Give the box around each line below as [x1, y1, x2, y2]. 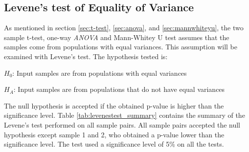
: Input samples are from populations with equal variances [12, 67, 187, 78]
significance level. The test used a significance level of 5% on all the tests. [4, 139, 224, 149]
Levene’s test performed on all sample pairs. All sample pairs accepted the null [4, 119, 240, 130]
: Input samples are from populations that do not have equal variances [13, 84, 225, 94]
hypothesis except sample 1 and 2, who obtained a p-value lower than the [4, 129, 225, 139]
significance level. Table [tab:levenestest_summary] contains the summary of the [4, 110, 245, 120]
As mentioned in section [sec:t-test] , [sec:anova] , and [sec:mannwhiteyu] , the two [4, 22, 244, 33]
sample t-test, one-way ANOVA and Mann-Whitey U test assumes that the [4, 32, 229, 42]
